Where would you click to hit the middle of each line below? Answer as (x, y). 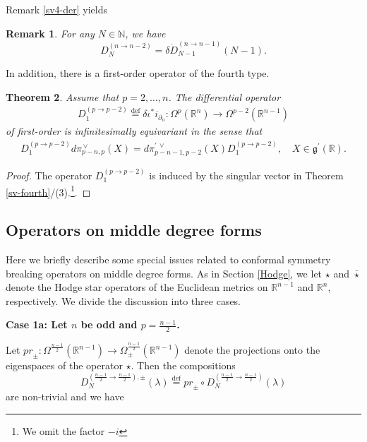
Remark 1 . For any (50, 33)
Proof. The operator (49, 175)
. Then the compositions (183, 365)
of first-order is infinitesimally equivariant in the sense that (134, 131)
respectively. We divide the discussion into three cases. (124, 300)
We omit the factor (64, 431)
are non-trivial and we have (65, 396)
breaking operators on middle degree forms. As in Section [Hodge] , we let (164, 273)
